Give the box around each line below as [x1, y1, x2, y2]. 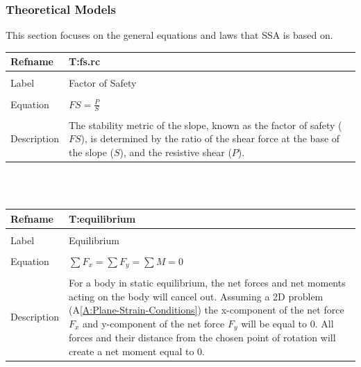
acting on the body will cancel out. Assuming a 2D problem [68, 289, 324, 303]
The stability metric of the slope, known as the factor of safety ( [68, 117, 342, 132]
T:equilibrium [68, 211, 136, 225]
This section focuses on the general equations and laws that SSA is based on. [6, 28, 333, 42]
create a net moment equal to [68, 343, 194, 358]
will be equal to [241, 316, 308, 330]
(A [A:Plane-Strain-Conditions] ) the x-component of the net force [68, 302, 344, 317]
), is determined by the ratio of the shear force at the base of [81, 131, 340, 146]
